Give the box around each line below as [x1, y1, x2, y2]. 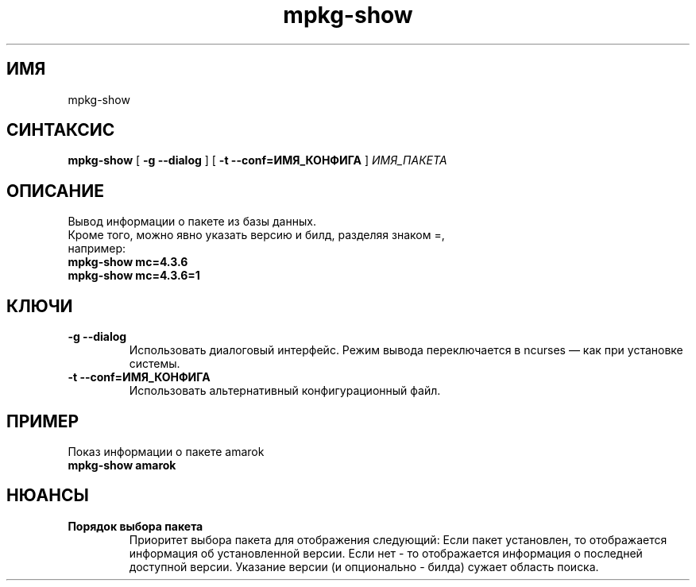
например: [68, 241, 126, 256]
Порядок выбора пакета [68, 519, 203, 533]
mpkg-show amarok [68, 458, 176, 472]
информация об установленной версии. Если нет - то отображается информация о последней [129, 546, 643, 560]
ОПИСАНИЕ [6, 180, 104, 201]
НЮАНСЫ [6, 485, 89, 506]
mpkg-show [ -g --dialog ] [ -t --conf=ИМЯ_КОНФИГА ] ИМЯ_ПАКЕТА [68, 153, 447, 168]
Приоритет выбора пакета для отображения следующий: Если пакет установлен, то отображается [129, 532, 667, 546]
